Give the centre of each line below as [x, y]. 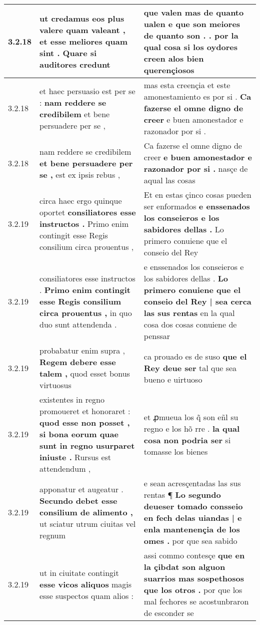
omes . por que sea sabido [190, 541]
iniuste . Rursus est [75, 457]
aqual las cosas [169, 180]
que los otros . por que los [193, 590]
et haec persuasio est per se [87, 91]
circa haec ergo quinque [81, 200]
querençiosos [169, 70]
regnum [53, 535]
